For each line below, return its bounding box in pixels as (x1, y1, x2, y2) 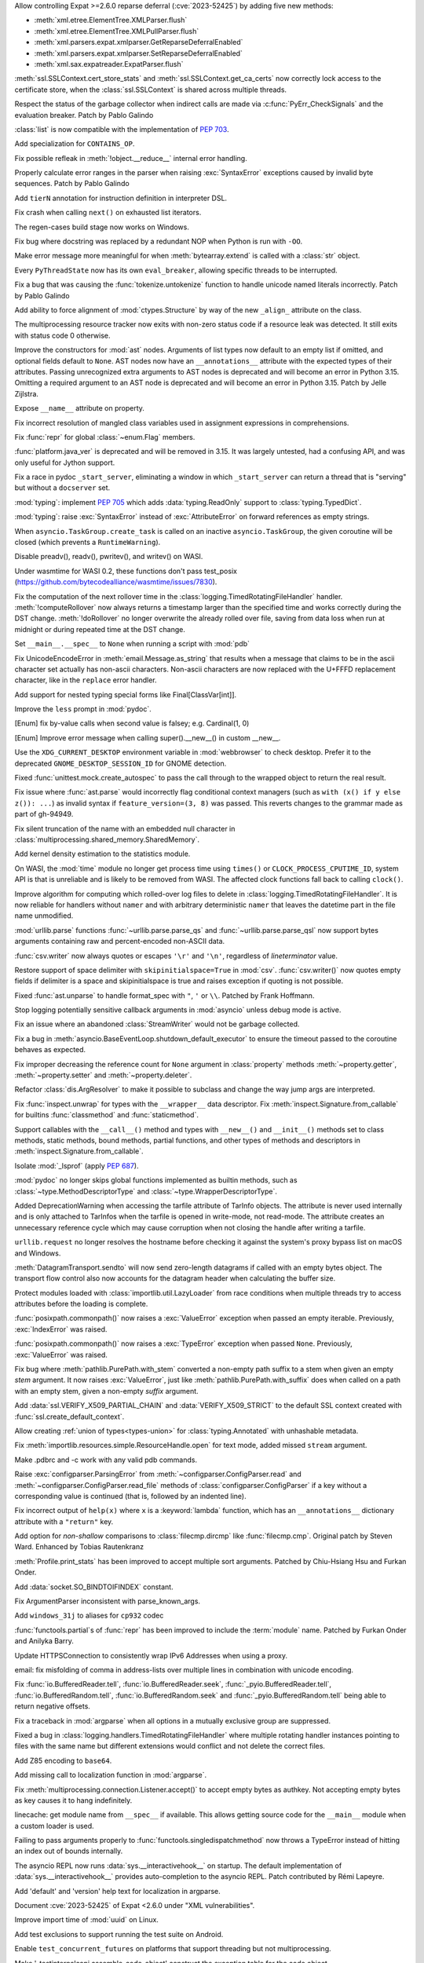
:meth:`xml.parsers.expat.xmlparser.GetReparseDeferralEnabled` (34, 38, 243, 47)
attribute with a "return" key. (14, 1516, 114, 1526)
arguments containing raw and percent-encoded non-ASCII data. (14, 937, 225, 946)
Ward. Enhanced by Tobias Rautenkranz (14, 1542, 144, 1552)
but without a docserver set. (14, 483, 111, 492)
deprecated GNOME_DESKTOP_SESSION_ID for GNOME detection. (14, 759, 227, 768)
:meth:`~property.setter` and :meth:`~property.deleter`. (14, 1070, 192, 1080)
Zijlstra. (14, 389, 39, 398)
